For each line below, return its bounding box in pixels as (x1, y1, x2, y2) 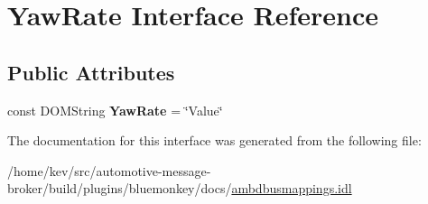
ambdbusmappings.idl (231, 179, 352, 198)
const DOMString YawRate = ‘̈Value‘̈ (7, 100, 223, 119)
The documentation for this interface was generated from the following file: (7, 131, 422, 150)
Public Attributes (7, 58, 175, 86)
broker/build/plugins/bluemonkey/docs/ (7, 179, 232, 198)
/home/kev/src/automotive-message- (7, 161, 211, 180)
